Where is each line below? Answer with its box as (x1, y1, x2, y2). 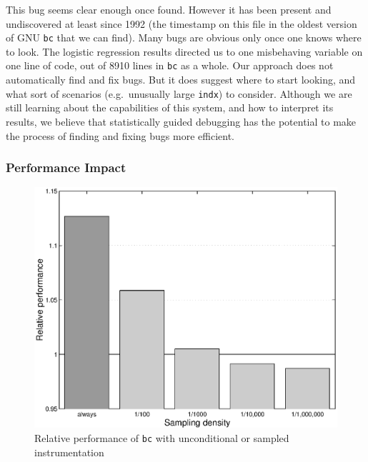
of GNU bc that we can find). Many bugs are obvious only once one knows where (6, 30, 362, 45)
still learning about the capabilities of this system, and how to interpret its (6, 100, 334, 115)
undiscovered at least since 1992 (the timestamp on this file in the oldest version (6, 16, 357, 31)
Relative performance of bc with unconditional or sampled (34, 430, 289, 445)
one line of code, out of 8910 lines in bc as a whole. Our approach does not (6, 58, 334, 73)
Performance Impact (6, 159, 126, 176)
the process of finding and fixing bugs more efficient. (6, 128, 234, 143)
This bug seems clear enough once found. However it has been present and (6, 2, 332, 16)
